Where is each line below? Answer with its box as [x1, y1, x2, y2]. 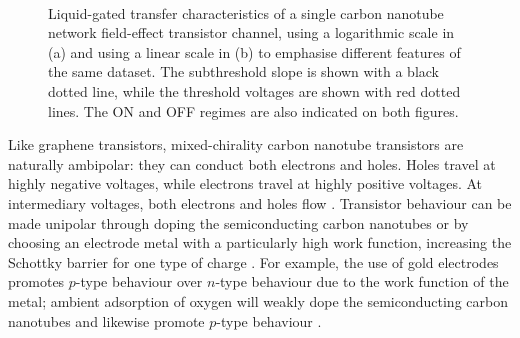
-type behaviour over [75, 271, 203, 292]
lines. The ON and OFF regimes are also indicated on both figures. [48, 100, 459, 121]
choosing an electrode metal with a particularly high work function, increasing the [8, 232, 512, 253]
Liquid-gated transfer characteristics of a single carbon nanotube [48, 2, 444, 23]
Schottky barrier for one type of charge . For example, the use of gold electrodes [8, 251, 499, 272]
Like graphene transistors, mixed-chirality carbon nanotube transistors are [8, 134, 464, 155]
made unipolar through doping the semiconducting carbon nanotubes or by [8, 212, 469, 233]
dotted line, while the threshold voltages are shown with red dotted [48, 80, 461, 101]
